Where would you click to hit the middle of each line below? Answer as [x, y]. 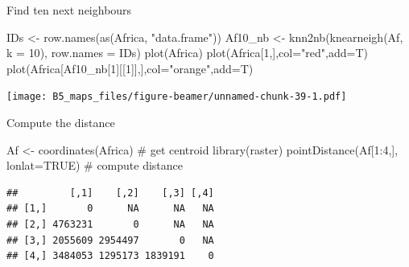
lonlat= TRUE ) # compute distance [95, 165]
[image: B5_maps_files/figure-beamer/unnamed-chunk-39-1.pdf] [177, 97]
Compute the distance [61, 123]
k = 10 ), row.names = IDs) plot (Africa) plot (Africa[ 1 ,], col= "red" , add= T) [188, 53]
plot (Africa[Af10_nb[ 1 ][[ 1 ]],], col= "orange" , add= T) [130, 68]
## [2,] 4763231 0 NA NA [110, 224]
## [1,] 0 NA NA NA [110, 209]
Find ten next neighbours [69, 10]
